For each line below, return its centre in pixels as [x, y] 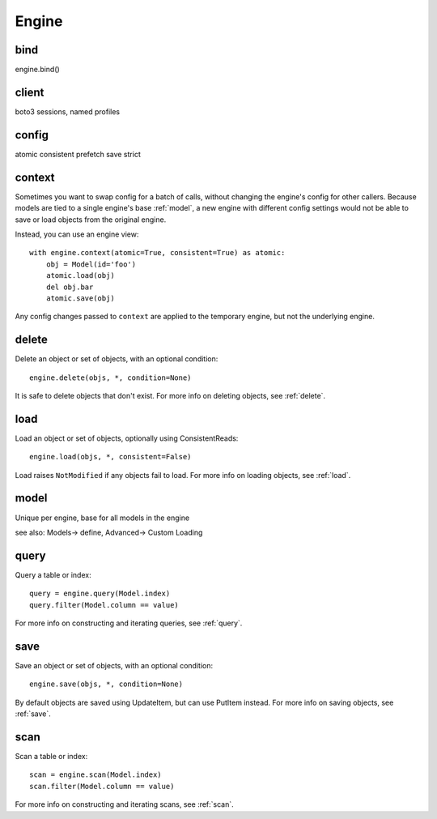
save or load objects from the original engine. [91, 220]
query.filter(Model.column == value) [104, 605]
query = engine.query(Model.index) [100, 594]
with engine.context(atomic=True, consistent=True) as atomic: [157, 253]
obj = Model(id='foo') [91, 264]
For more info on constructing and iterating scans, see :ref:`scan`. [124, 804]
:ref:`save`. [33, 714]
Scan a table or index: [51, 757]
